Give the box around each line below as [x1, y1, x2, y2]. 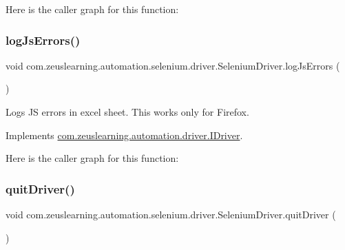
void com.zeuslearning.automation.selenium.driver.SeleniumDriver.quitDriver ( [6, 207, 336, 221]
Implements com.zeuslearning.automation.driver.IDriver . [6, 127, 243, 142]
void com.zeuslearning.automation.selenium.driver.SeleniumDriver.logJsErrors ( [6, 58, 340, 72]
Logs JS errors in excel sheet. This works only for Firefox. [6, 105, 249, 118]
